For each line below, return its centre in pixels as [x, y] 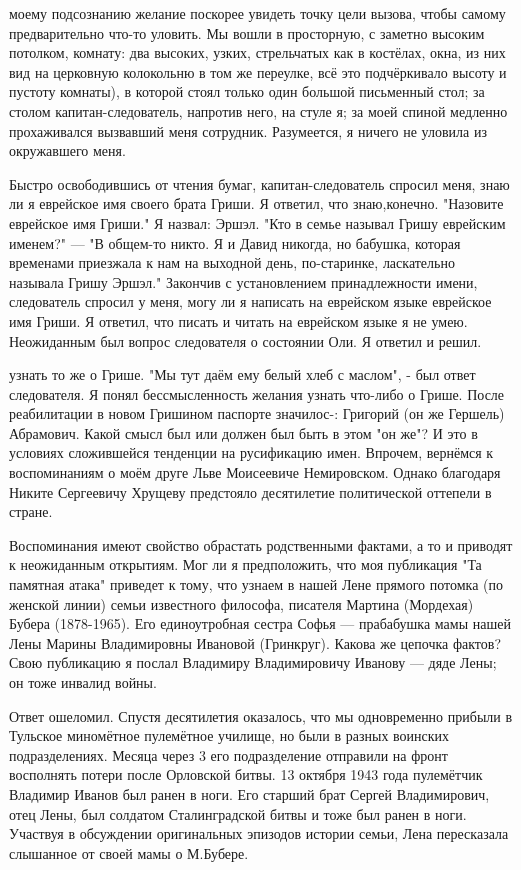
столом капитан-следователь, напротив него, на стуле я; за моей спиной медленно [258, 110]
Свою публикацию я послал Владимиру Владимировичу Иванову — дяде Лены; [253, 662]
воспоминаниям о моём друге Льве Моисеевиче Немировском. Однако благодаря [255, 472]
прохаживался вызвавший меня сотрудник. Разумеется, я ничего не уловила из [248, 130]
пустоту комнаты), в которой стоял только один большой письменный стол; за [247, 91]
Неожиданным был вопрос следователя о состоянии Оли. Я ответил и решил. [245, 340]
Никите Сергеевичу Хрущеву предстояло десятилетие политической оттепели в [250, 491]
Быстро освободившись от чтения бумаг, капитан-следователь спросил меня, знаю [259, 183]
